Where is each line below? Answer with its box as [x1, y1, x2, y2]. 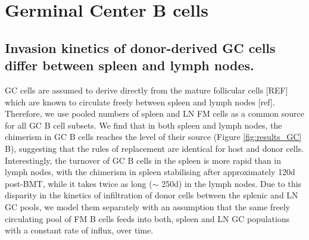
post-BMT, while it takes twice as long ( [5, 177, 152, 189]
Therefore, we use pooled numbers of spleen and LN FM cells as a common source [5, 107, 304, 120]
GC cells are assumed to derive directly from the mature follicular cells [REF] [5, 83, 288, 96]
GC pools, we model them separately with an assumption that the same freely [5, 200, 291, 213]
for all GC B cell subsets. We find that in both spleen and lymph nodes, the [5, 119, 282, 131]
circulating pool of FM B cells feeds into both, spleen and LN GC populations [5, 212, 290, 225]
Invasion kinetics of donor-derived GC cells [5, 38, 276, 57]
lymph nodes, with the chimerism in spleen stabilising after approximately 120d [5, 166, 295, 178]
